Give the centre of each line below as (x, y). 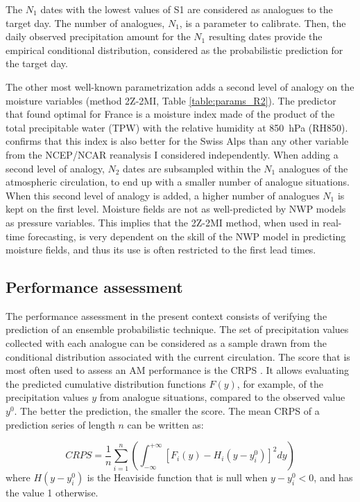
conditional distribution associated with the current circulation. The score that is (178, 356)
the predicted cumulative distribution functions (106, 383)
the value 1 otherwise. (52, 493)
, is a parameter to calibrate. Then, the (263, 23)
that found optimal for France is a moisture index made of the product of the (170, 114)
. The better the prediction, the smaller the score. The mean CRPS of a (167, 411)
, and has (333, 477)
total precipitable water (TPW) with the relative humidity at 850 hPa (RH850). (177, 127)
